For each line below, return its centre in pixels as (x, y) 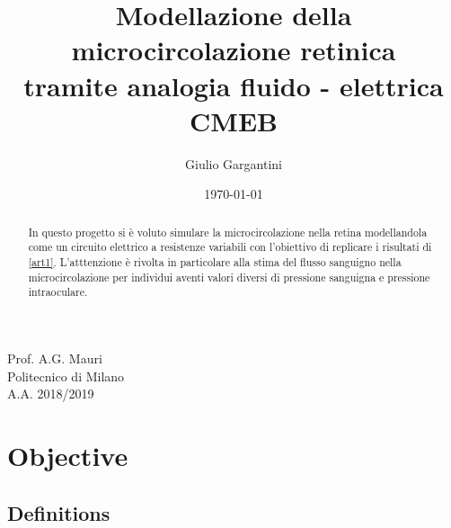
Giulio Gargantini (234, 163)
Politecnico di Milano (66, 376)
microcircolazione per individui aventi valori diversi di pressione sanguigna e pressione (229, 277)
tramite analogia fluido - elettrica (234, 85)
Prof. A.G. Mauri (55, 358)
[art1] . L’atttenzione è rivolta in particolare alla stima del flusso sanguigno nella (215, 261)
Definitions (59, 512)
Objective (68, 455)
